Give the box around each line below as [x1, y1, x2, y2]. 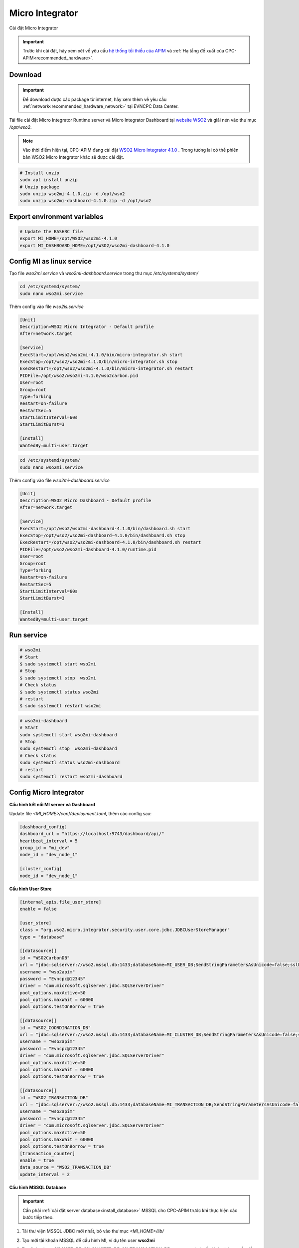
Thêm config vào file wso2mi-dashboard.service [9, 477, 110, 483]
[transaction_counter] [19, 1151, 75, 1156]
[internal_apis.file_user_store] [19, 899, 102, 905]
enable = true [19, 1158, 54, 1163]
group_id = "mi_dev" [19, 845, 70, 851]
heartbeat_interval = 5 [19, 838, 78, 844]
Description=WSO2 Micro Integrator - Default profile [19, 324, 154, 329]
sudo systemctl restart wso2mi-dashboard [19, 774, 123, 780]
